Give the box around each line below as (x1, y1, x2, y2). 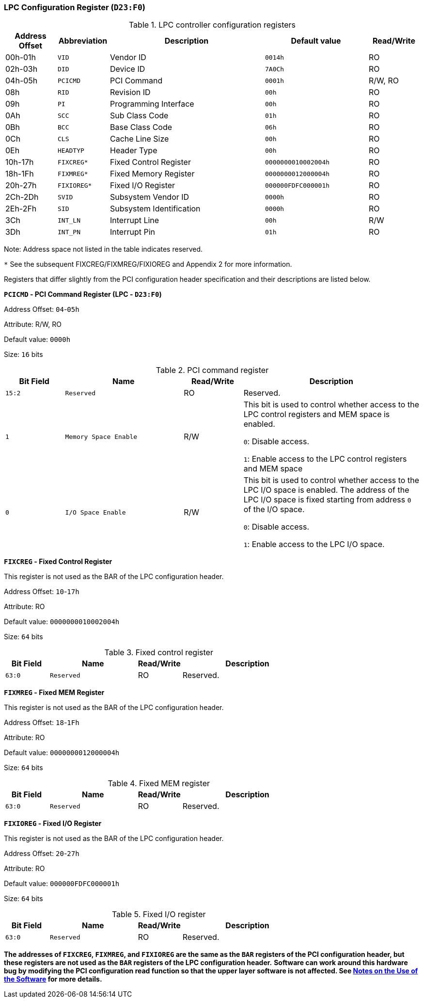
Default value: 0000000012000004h (4, 748, 120, 757)
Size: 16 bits (4, 350, 43, 359)
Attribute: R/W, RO (4, 320, 62, 329)
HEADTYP (58, 146, 84, 154)
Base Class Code (110, 122, 172, 132)
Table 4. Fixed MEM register (108, 778, 210, 789)
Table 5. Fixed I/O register (111, 909, 206, 920)
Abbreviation (58, 36, 108, 46)
